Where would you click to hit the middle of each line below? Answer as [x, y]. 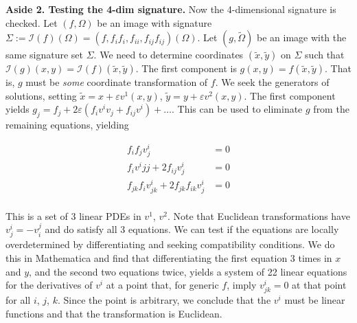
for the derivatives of [49, 285]
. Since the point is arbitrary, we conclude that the [164, 300]
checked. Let [32, 22]
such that [325, 55]
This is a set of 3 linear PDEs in [73, 215]
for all [18, 300]
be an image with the [301, 37]
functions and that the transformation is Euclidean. [114, 313]
